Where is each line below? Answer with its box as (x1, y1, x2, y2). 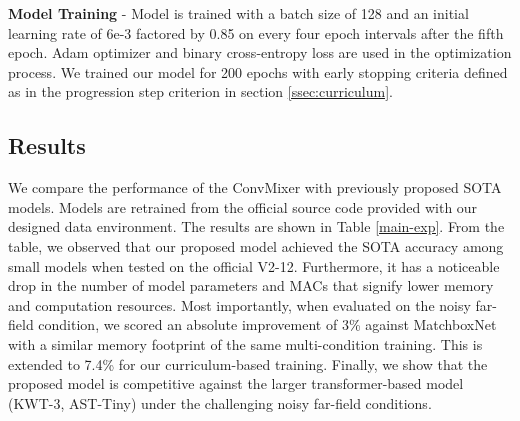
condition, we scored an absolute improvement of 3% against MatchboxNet (38, 314, 497, 335)
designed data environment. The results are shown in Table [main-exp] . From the (8, 216, 505, 237)
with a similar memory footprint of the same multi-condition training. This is (8, 333, 483, 354)
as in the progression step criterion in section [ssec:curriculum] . (8, 81, 394, 102)
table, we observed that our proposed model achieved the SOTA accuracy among (8, 235, 504, 256)
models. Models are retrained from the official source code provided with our (8, 196, 478, 217)
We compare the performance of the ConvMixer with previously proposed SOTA (8, 177, 502, 198)
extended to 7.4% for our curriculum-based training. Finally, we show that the (8, 353, 488, 374)
